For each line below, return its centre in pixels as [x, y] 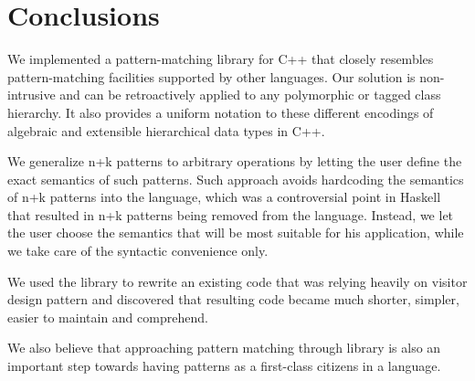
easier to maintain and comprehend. [108, 317]
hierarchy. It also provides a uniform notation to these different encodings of [221, 112]
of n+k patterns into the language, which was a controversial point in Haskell [224, 197]
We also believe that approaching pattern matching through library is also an [224, 348]
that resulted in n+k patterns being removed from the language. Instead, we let [231, 214]
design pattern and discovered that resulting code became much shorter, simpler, [233, 299]
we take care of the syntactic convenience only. [138, 251]
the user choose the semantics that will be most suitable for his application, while [236, 233]
